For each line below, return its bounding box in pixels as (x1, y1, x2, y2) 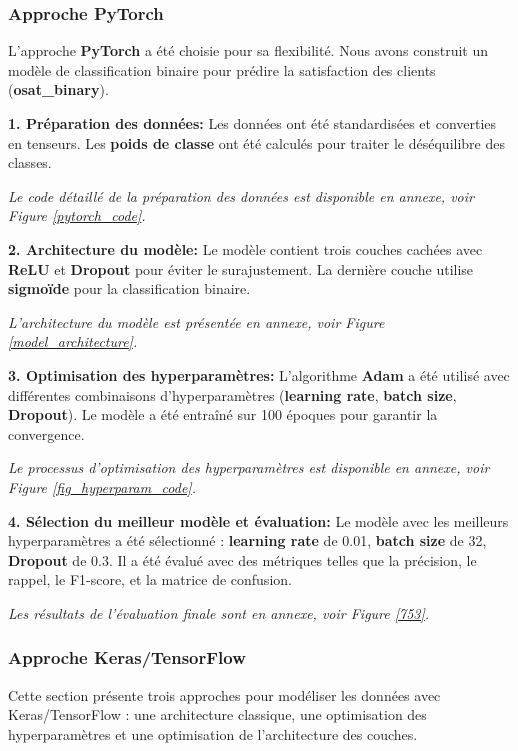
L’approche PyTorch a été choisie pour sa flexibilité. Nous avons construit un (8, 40, 489, 61)
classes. (8, 152, 52, 173)
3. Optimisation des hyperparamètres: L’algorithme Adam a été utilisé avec (8, 364, 510, 385)
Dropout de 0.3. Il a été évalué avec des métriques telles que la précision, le (8, 549, 477, 570)
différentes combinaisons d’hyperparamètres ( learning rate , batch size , (8, 384, 457, 405)
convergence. (8, 423, 85, 444)
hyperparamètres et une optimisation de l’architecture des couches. (8, 723, 418, 744)
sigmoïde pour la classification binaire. (8, 278, 251, 299)
